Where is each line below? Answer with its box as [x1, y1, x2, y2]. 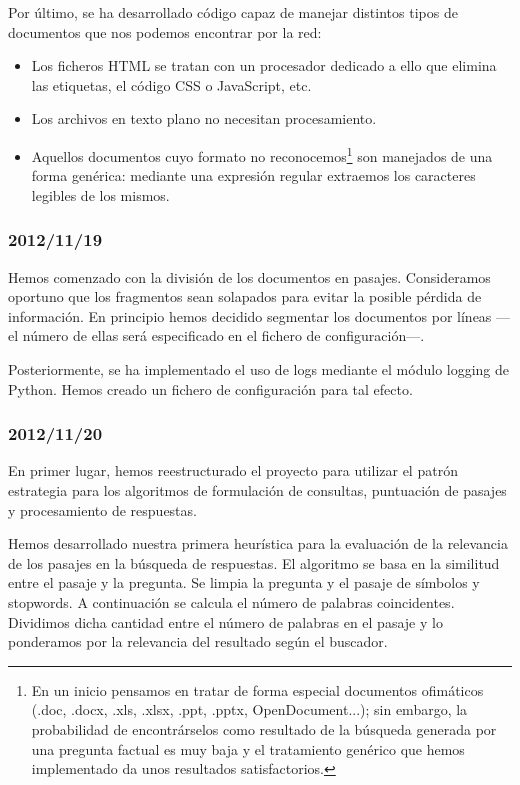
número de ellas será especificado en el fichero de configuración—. [22, 325, 425, 346]
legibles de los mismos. [31, 184, 170, 205]
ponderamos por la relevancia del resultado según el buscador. [8, 631, 388, 652]
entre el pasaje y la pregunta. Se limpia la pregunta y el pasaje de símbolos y [8, 572, 480, 593]
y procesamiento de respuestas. [8, 499, 197, 520]
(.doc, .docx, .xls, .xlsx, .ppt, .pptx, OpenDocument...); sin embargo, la [31, 699, 468, 720]
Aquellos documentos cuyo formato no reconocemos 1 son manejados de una [31, 142, 493, 166]
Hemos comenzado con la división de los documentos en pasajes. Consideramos [8, 266, 491, 287]
